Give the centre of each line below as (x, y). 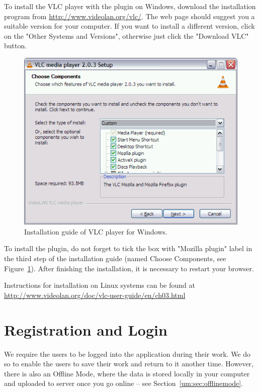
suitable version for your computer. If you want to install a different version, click (129, 26)
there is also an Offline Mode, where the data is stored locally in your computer (127, 373)
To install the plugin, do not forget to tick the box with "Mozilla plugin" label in (128, 248)
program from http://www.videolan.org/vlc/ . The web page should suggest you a (129, 16)
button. (16, 46)
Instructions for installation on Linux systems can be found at (100, 285)
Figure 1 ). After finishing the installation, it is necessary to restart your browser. (129, 268)
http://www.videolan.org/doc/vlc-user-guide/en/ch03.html (95, 295)
